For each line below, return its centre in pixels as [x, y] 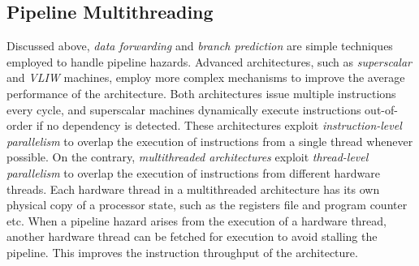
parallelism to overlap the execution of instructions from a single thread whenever [210, 141]
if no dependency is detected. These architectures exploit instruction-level [219, 125]
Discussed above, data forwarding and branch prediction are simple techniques [200, 46]
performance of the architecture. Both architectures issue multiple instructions [201, 93]
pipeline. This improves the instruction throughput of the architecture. [182, 252]
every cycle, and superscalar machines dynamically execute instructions [184, 109]
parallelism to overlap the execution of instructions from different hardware [194, 172]
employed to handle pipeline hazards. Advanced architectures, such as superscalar [209, 61]
